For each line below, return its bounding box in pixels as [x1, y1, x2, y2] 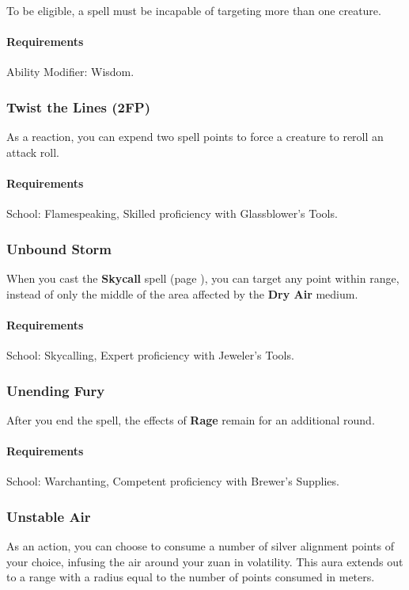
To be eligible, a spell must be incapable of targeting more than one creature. [6, 2, 381, 18]
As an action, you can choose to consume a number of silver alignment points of [6, 538, 395, 554]
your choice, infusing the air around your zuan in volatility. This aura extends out [6, 553, 403, 569]
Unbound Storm [6, 238, 112, 258]
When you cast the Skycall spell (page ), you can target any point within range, [6, 270, 400, 286]
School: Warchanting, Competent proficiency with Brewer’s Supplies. [6, 473, 339, 489]
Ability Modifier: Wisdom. [6, 63, 134, 80]
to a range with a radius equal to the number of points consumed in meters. [6, 569, 375, 585]
